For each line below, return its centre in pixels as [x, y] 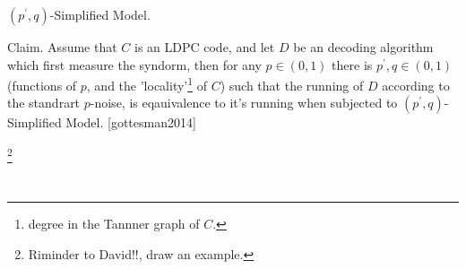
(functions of [42, 85]
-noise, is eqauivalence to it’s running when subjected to [244, 103]
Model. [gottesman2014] [131, 122]
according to [416, 85]
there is [352, 64]
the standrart [44, 103]
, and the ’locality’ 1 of [147, 84]
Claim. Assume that [62, 47]
